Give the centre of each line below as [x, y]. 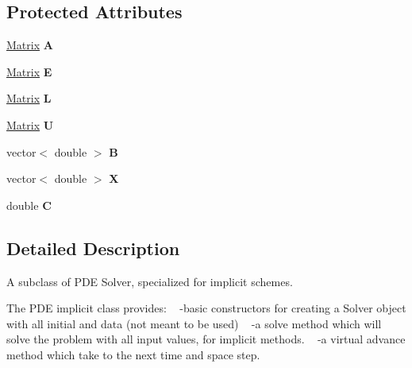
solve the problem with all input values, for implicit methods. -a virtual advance [206, 339]
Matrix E [29, 71]
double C [29, 205]
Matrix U [30, 124]
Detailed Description [93, 248]
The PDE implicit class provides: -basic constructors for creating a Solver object [206, 308]
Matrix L [29, 98]
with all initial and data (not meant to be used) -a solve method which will [194, 323]
